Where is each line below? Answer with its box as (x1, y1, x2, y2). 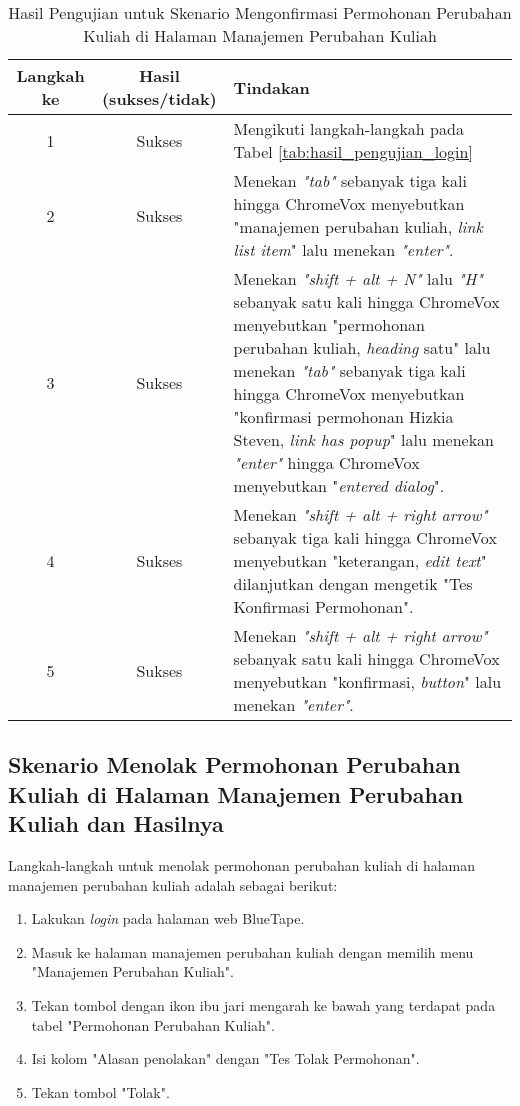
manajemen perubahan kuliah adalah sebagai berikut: (8, 874, 338, 895)
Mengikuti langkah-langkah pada (233, 117, 464, 140)
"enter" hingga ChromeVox (233, 451, 420, 474)
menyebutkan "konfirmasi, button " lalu (233, 670, 502, 693)
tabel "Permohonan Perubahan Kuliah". (31, 1014, 275, 1035)
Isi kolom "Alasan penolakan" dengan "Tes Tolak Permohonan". (31, 1048, 420, 1069)
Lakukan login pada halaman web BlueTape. (31, 908, 305, 929)
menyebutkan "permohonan (233, 313, 425, 336)
